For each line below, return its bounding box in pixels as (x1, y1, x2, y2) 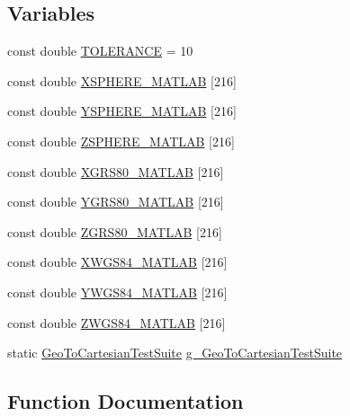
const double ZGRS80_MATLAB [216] (7, 222, 222, 241)
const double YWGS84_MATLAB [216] (7, 282, 228, 301)
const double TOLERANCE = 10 (7, 41, 193, 60)
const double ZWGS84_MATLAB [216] (7, 313, 226, 332)
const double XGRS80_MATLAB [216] (7, 162, 224, 181)
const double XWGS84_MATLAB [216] (7, 252, 228, 271)
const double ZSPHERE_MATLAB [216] (7, 131, 235, 150)
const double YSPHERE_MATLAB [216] (7, 102, 237, 120)
